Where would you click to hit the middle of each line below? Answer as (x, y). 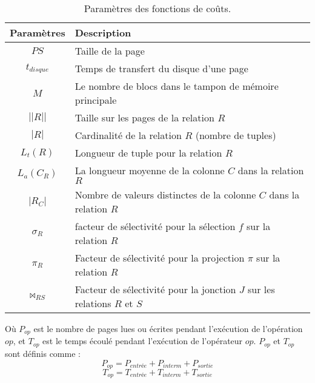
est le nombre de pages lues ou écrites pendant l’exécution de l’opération (168, 328)
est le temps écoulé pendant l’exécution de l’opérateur (143, 341)
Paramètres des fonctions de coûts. (157, 8)
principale (96, 100)
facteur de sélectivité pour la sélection (155, 226)
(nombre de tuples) (236, 135)
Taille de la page (110, 51)
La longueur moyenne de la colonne (150, 170)
